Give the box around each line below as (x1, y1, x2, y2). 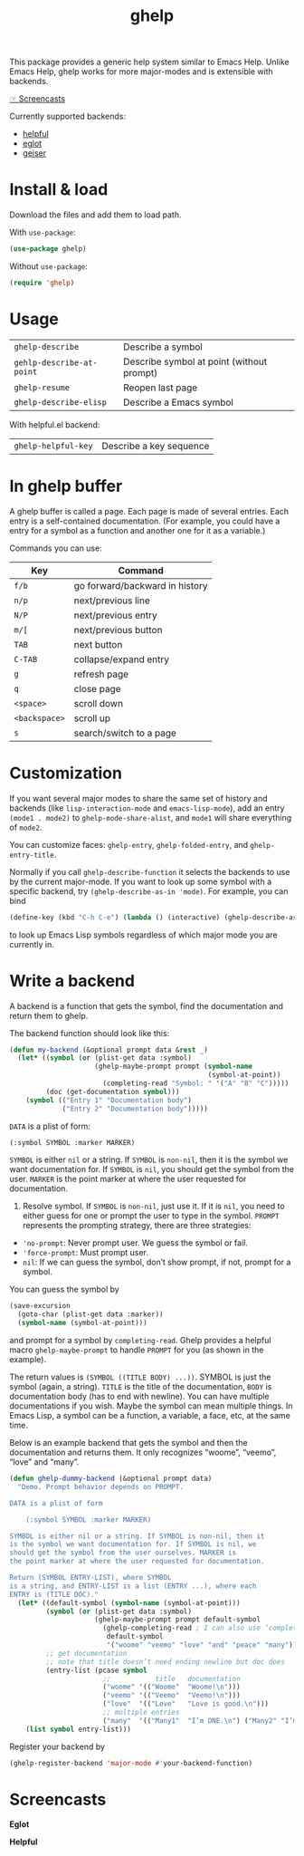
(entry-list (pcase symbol (45, 1666, 147, 1675)
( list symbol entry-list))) (25, 1725, 131, 1734)
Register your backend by (9, 1741, 106, 1752)
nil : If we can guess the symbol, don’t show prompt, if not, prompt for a (22, 1256, 291, 1268)
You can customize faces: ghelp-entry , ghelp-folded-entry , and (9, 839, 249, 850)
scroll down (73, 697, 124, 709)
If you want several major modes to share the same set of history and (9, 793, 269, 803)
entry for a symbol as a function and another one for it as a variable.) (9, 524, 266, 535)
